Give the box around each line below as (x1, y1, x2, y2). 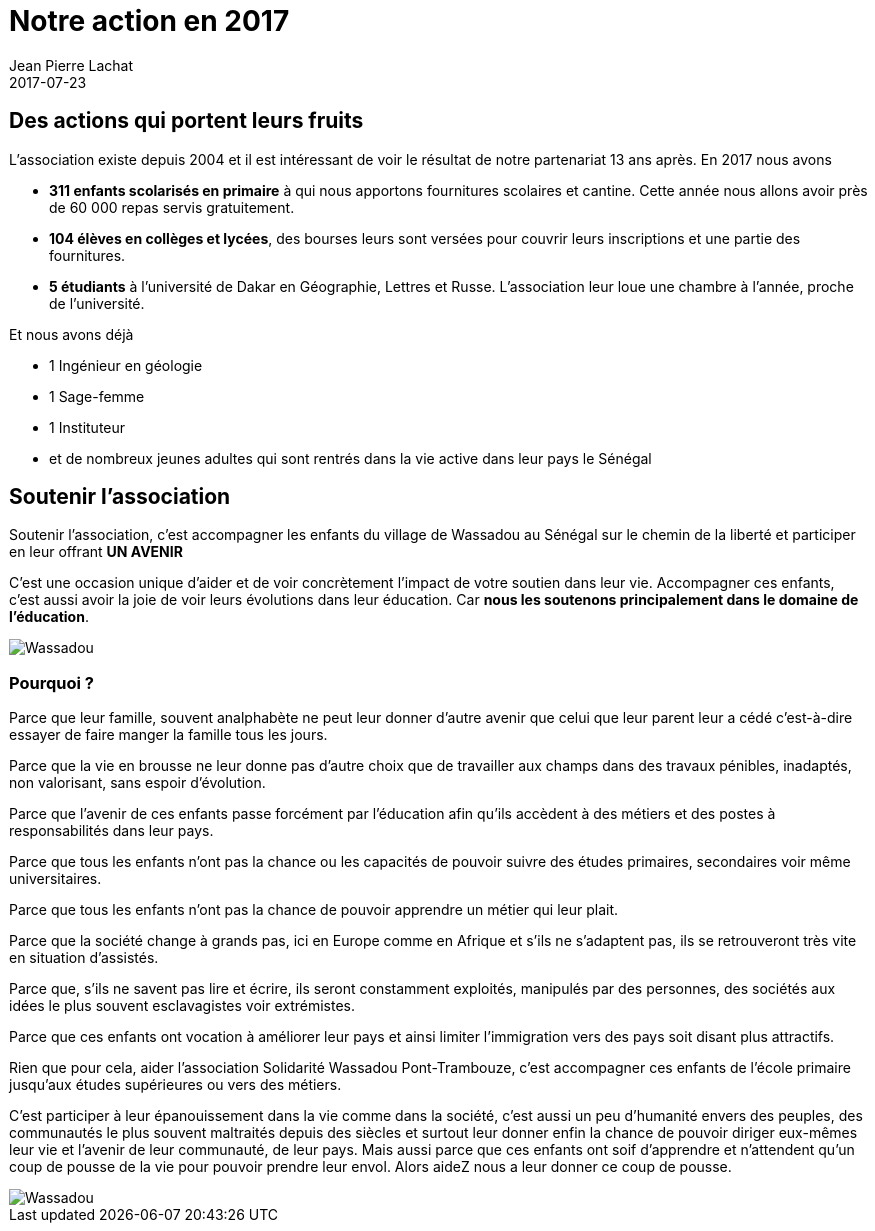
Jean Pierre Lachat (9, 56, 133, 74)
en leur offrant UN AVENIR (9, 543, 183, 561)
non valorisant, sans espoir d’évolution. (9, 774, 266, 792)
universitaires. (9, 870, 102, 888)
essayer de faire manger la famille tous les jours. (9, 726, 328, 744)
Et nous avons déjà (9, 325, 134, 343)
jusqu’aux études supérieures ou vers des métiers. (9, 1076, 342, 1094)
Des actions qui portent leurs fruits (9, 108, 364, 134)
